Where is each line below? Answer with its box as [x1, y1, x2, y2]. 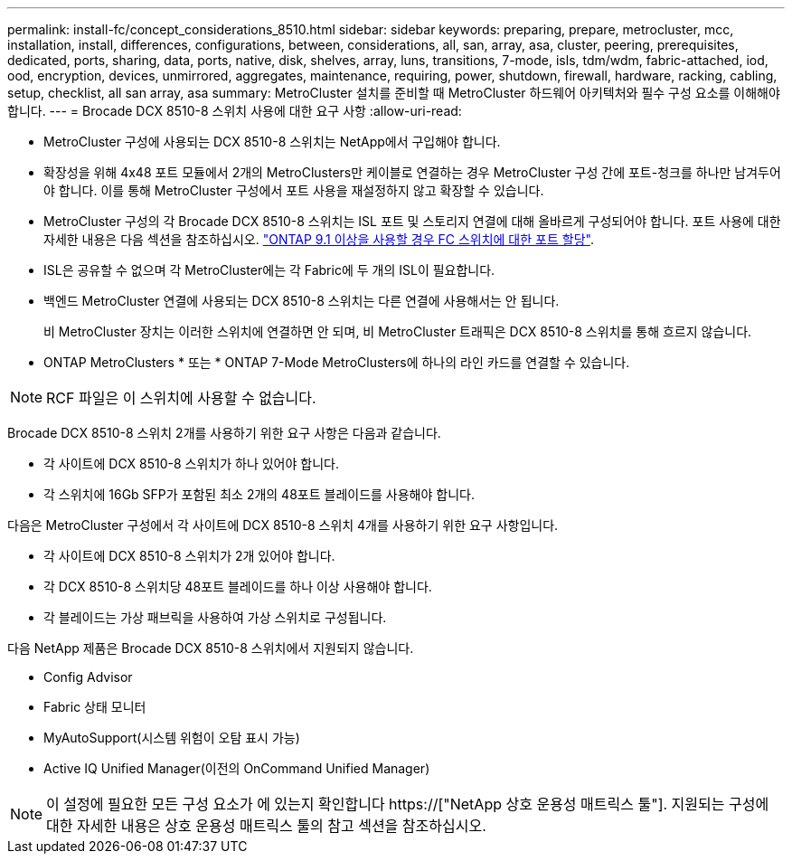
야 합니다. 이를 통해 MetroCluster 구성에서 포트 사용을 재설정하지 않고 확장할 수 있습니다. [43, 183, 544, 198]
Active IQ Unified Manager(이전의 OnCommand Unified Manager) [43, 761, 430, 776]
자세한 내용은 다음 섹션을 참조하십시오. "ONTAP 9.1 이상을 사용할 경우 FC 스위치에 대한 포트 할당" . [43, 232, 594, 247]
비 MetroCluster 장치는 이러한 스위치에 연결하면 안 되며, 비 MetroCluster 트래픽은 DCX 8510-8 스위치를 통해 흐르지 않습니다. [43, 324, 752, 339]
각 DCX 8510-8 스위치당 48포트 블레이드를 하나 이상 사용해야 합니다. [43, 579, 432, 594]
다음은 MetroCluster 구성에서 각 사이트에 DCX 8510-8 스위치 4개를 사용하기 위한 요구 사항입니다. [7, 517, 559, 533]
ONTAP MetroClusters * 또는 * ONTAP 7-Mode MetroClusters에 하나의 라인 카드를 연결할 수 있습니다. [43, 355, 630, 370]
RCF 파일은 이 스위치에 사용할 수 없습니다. [46, 389, 316, 407]
